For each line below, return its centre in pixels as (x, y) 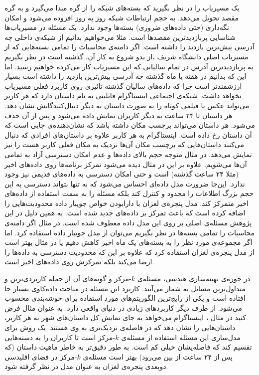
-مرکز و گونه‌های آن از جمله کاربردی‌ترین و (68, 279)
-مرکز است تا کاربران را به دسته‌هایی (60, 337)
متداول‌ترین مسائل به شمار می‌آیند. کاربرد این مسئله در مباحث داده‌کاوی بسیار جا (125, 288)
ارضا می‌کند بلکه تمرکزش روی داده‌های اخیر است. (79, 262)
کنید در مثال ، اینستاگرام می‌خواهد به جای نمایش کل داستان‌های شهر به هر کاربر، (126, 317)
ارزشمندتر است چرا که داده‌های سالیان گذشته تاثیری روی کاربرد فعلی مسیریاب (123, 86)
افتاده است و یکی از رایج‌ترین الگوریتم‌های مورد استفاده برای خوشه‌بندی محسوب (125, 298)
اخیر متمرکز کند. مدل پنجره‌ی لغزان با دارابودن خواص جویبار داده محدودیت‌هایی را (127, 203)
